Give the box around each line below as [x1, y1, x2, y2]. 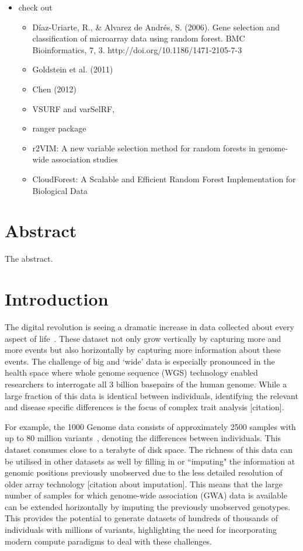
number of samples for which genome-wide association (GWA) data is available [5, 489, 287, 501]
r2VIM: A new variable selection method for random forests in [32, 141, 256, 154]
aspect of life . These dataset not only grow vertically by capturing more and [5, 332, 281, 344]
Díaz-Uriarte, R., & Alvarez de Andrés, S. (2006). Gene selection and [32, 20, 280, 33]
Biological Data [32, 184, 88, 196]
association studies [51, 153, 118, 165]
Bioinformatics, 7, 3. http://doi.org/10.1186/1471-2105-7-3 [32, 43, 242, 56]
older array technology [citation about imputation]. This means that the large [5, 477, 283, 490]
